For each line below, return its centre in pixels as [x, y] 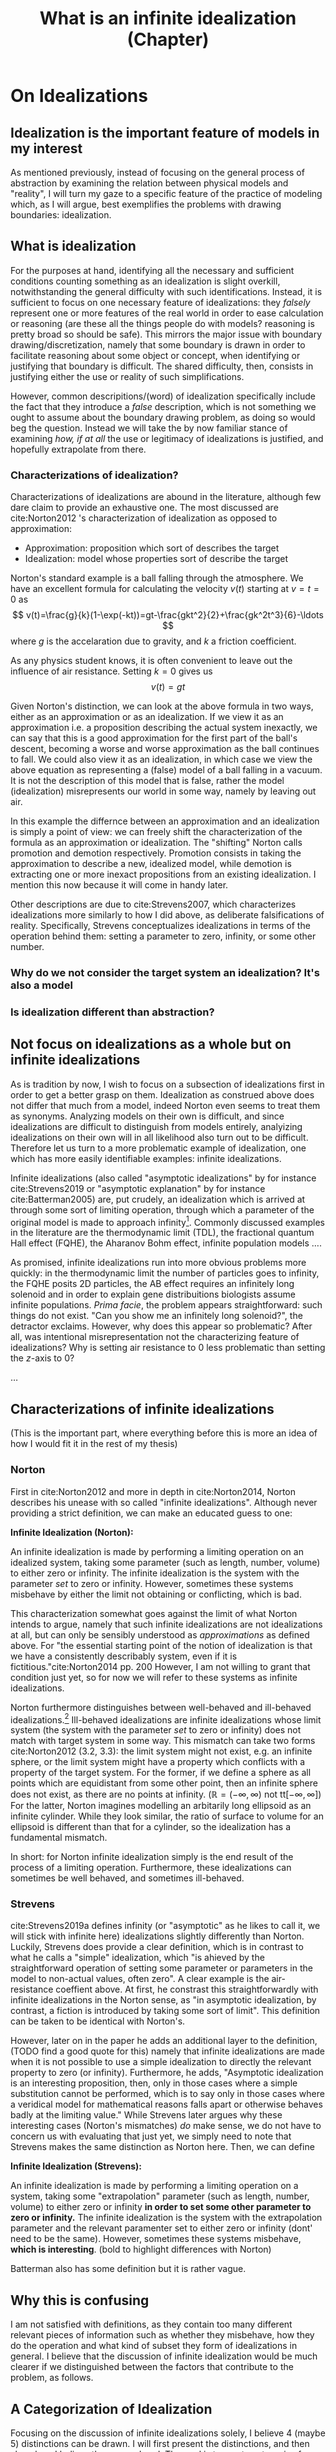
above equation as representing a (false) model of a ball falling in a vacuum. [166, 770]
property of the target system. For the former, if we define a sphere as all [161, 1773]
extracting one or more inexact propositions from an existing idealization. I [163, 874]
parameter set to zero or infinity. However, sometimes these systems [152, 1583]
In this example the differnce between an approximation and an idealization [165, 821]
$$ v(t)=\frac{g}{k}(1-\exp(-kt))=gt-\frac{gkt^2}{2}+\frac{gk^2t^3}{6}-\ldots [168, 615]
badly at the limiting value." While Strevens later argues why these [146, 2115]
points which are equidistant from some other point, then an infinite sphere [164, 1783]
